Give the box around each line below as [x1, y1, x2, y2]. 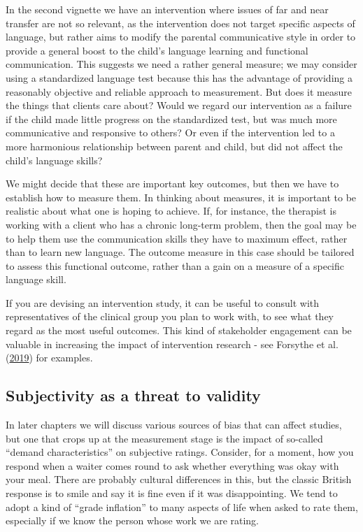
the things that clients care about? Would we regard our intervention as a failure [6, 98, 352, 113]
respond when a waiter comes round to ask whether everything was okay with [6, 458, 339, 473]
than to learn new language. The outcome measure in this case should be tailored [6, 245, 355, 259]
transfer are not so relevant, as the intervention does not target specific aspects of [6, 15, 355, 30]
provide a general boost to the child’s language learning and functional [6, 43, 308, 57]
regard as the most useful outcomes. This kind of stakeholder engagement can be [6, 323, 352, 338]
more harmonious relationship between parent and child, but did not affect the [6, 138, 343, 153]
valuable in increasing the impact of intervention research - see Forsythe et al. [6, 336, 339, 351]
